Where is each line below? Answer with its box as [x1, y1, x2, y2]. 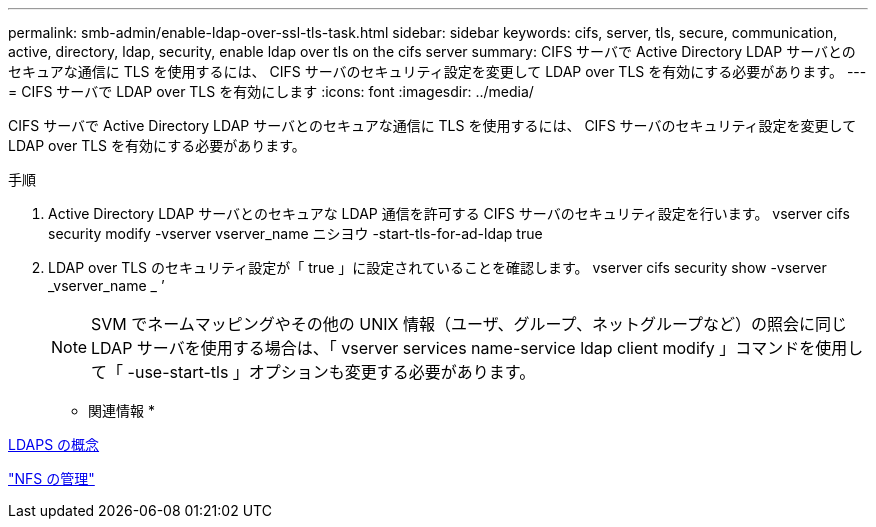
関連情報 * [88, 402, 155, 419]
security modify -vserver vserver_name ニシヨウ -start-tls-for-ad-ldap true [48, 225, 543, 242]
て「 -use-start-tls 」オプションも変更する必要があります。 [91, 362, 536, 382]
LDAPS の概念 [8, 436, 100, 453]
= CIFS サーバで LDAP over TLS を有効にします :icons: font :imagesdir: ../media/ [8, 83, 534, 100]
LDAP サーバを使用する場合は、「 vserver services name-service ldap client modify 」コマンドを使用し [91, 338, 864, 358]
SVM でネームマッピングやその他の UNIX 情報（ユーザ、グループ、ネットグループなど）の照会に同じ [91, 314, 848, 334]
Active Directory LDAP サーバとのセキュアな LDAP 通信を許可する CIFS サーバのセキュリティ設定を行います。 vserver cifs [48, 205, 850, 222]
